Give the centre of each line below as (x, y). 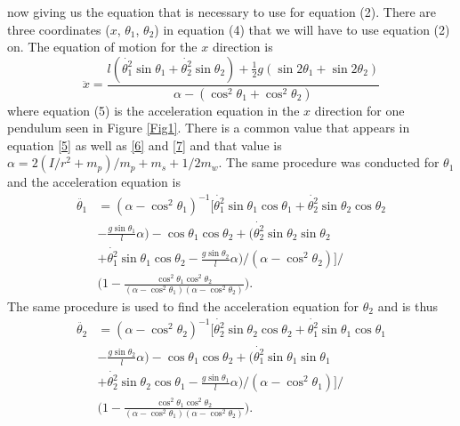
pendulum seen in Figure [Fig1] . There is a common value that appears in (209, 128)
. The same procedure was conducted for (329, 162)
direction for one (359, 110)
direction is (242, 47)
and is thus (408, 305)
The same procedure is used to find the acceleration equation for (183, 305)
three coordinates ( (59, 29)
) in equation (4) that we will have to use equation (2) (302, 29)
